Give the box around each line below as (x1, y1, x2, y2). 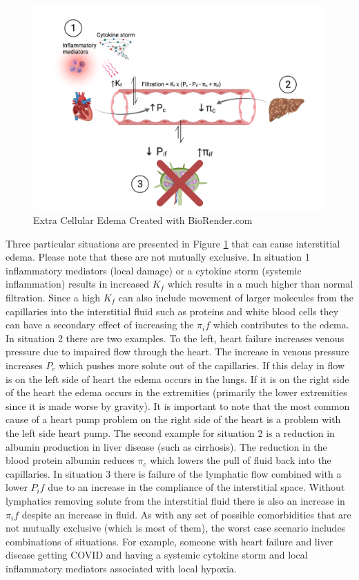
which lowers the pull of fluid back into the (150, 453, 331, 467)
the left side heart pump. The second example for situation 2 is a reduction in (6, 425, 335, 440)
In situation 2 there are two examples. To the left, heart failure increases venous (6, 330, 345, 345)
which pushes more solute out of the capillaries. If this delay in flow (59, 358, 345, 372)
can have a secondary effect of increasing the (6, 317, 194, 332)
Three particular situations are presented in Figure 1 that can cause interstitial (6, 236, 340, 250)
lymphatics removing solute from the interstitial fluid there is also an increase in (6, 493, 345, 507)
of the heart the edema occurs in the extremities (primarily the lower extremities (6, 385, 347, 400)
